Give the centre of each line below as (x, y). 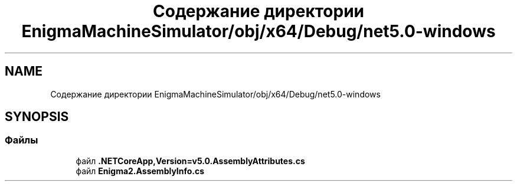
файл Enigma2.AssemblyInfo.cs (140, 171)
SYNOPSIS (37, 117)
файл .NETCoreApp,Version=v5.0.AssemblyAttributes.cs (190, 161)
